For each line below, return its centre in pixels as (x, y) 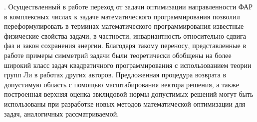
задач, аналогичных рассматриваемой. (62, 113)
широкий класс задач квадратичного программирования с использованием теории (128, 65)
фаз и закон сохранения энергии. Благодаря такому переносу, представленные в (125, 45)
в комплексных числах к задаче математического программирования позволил (122, 16)
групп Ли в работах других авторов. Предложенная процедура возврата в (115, 75)
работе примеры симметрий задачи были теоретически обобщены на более (118, 55)
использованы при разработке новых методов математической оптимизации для (125, 103)
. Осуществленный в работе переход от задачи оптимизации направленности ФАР (128, 6)
